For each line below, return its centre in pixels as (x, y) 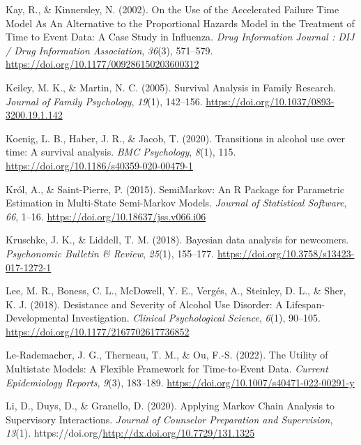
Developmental (37, 318)
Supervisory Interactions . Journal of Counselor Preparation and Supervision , (169, 419)
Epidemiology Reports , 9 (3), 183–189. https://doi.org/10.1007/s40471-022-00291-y (180, 382)
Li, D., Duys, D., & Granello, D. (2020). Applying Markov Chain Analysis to (170, 406)
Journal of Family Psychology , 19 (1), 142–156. (104, 101)
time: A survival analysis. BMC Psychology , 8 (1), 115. (121, 152)
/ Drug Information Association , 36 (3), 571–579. (109, 50)
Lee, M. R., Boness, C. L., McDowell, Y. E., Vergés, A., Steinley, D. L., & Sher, (176, 291)
